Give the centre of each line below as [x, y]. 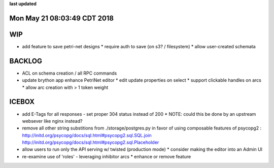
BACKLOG [26, 61]
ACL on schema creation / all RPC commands [70, 73]
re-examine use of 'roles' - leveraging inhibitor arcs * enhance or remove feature [107, 156]
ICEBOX [22, 102]
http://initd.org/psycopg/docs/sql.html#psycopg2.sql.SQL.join [87, 135]
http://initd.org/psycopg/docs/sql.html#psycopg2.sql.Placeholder [91, 143]
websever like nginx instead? [52, 121]
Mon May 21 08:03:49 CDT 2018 [62, 18]
